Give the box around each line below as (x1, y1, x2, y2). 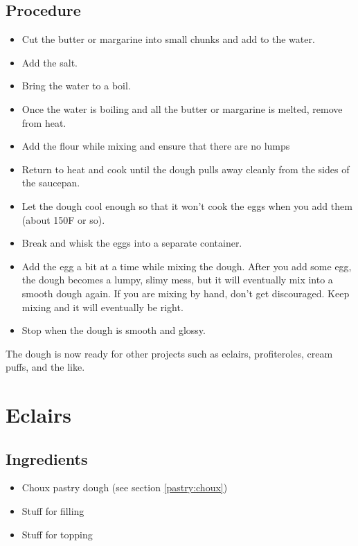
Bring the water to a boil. (21, 78, 131, 93)
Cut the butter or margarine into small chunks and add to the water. (21, 32, 315, 46)
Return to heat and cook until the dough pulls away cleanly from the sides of (21, 161, 350, 176)
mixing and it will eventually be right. (21, 299, 184, 314)
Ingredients (6, 448, 88, 469)
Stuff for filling (21, 504, 84, 518)
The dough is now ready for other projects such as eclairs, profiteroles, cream (6, 346, 333, 360)
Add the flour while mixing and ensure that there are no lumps (21, 139, 290, 153)
